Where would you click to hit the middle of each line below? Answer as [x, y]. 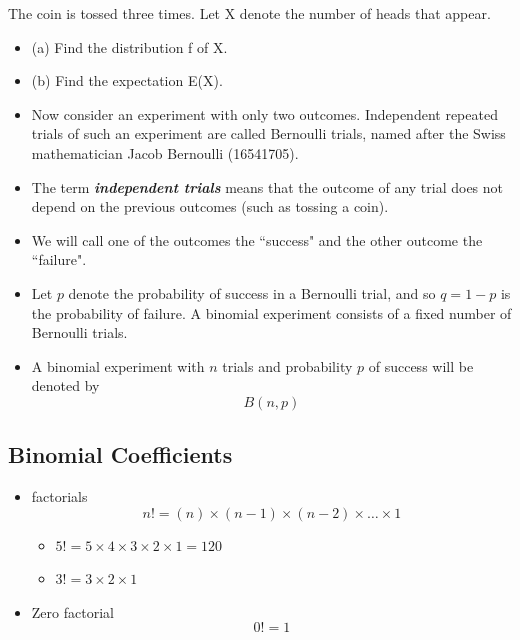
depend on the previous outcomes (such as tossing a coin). [210, 206]
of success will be [421, 365]
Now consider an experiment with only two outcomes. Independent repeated [264, 113]
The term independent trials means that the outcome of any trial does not [267, 186]
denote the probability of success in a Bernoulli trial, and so [252, 292]
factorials [59, 496]
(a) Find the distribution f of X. [129, 46]
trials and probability [287, 365]
